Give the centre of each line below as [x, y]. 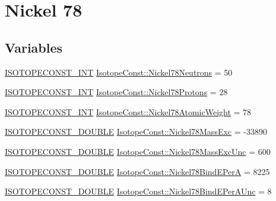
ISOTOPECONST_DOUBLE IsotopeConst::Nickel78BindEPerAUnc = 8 [138, 191]
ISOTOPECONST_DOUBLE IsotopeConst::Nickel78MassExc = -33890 [136, 132]
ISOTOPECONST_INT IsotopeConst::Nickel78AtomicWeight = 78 [128, 111]
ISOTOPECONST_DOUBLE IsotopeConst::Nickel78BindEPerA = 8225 [137, 171]
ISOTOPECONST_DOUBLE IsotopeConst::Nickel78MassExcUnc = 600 [138, 151]
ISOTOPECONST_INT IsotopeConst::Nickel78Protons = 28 [116, 92]
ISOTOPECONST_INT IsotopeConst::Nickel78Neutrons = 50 [119, 72]
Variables [34, 47]
